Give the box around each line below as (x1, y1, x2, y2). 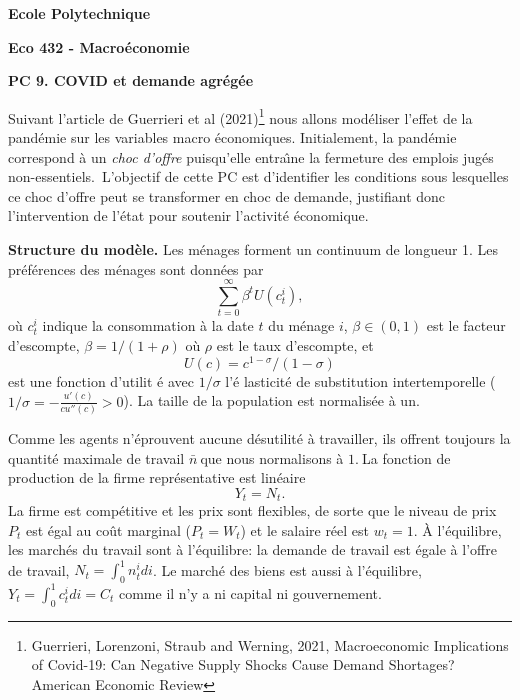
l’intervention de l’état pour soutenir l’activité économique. (8, 205, 369, 226)
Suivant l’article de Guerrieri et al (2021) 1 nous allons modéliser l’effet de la (8, 104, 473, 128)
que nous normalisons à (200, 447, 344, 468)
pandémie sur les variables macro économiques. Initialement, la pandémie (8, 127, 457, 148)
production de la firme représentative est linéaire (8, 467, 306, 488)
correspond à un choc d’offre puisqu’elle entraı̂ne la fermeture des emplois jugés (8, 146, 494, 167)
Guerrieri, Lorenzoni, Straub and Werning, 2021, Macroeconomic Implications (31, 634, 509, 655)
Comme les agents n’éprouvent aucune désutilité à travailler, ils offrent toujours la (8, 427, 511, 448)
